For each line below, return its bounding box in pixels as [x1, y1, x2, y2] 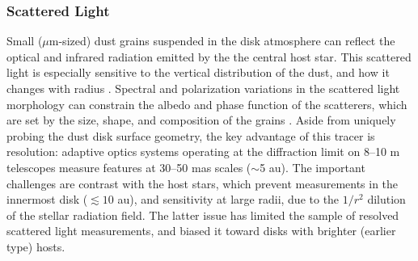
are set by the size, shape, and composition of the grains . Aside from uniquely [6, 112, 396, 128]
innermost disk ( [6, 191, 88, 208]
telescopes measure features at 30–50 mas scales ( [6, 158, 251, 175]
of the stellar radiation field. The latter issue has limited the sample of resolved [6, 206, 399, 223]
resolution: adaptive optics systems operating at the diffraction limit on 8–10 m [6, 143, 400, 160]
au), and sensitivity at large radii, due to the [117, 191, 340, 208]
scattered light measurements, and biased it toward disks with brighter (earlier [6, 222, 396, 239]
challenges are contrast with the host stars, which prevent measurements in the [6, 175, 399, 192]
